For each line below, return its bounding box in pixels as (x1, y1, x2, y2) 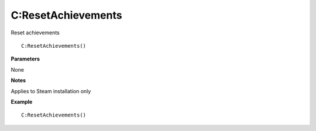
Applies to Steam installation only (11, 87, 91, 94)
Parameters (11, 55, 40, 62)
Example (11, 98, 33, 105)
